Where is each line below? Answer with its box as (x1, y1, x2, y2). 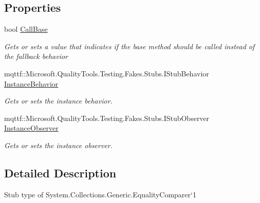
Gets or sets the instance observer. (4, 139, 113, 150)
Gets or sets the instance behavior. (4, 95, 113, 106)
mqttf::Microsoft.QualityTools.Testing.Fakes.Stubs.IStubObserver (4, 112, 210, 123)
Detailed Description (4, 165, 117, 180)
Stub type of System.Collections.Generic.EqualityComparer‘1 (4, 189, 196, 199)
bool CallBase (4, 24, 48, 34)
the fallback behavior (4, 51, 68, 62)
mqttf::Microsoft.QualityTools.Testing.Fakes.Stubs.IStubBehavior (4, 68, 209, 78)
